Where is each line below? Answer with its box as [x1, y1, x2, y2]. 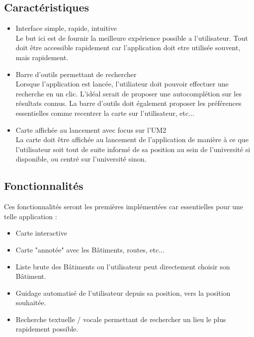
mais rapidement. [15, 52, 69, 62]
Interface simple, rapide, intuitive [15, 23, 117, 33]
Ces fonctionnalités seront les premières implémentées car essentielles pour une [4, 201, 244, 212]
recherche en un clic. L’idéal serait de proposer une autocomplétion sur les [15, 88, 242, 98]
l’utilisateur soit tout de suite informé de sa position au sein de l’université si [15, 144, 251, 154]
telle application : [4, 211, 57, 221]
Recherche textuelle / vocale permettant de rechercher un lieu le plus [15, 314, 226, 324]
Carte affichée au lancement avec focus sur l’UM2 [15, 124, 167, 135]
